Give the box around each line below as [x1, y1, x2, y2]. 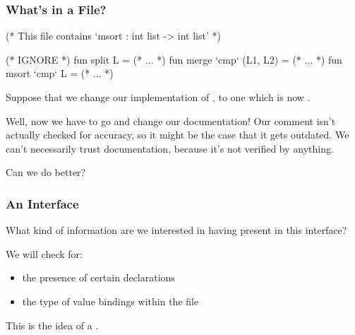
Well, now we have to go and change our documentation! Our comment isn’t [6, 113, 336, 128]
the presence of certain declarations [22, 270, 175, 285]
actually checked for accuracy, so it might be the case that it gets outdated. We [6, 127, 349, 142]
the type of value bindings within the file [22, 293, 199, 308]
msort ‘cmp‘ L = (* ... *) [6, 66, 114, 81]
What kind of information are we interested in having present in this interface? [6, 223, 347, 237]
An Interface [6, 194, 79, 212]
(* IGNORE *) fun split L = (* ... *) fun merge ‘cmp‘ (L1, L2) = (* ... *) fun [6, 52, 342, 66]
